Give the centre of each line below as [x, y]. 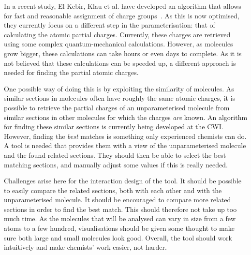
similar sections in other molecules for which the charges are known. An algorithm [126, 117]
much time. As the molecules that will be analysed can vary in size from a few [120, 218]
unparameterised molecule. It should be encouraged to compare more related [118, 200]
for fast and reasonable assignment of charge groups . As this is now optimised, [122, 15]
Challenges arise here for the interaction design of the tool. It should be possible [123, 181]
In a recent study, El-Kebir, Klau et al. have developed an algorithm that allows [123, 6]
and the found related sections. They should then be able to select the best [115, 155]
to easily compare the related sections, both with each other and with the [113, 190]
